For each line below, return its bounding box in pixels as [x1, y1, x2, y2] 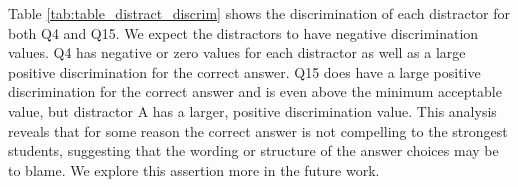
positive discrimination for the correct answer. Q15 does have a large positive [8, 61, 481, 82]
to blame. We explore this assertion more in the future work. [8, 159, 380, 180]
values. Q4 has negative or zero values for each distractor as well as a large [8, 42, 466, 63]
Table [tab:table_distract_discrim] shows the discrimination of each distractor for [8, 3, 510, 23]
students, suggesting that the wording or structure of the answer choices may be [8, 140, 499, 161]
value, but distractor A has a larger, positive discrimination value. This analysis [8, 100, 497, 121]
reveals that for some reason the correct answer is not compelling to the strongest [8, 120, 508, 141]
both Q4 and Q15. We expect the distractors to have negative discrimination [8, 22, 479, 43]
